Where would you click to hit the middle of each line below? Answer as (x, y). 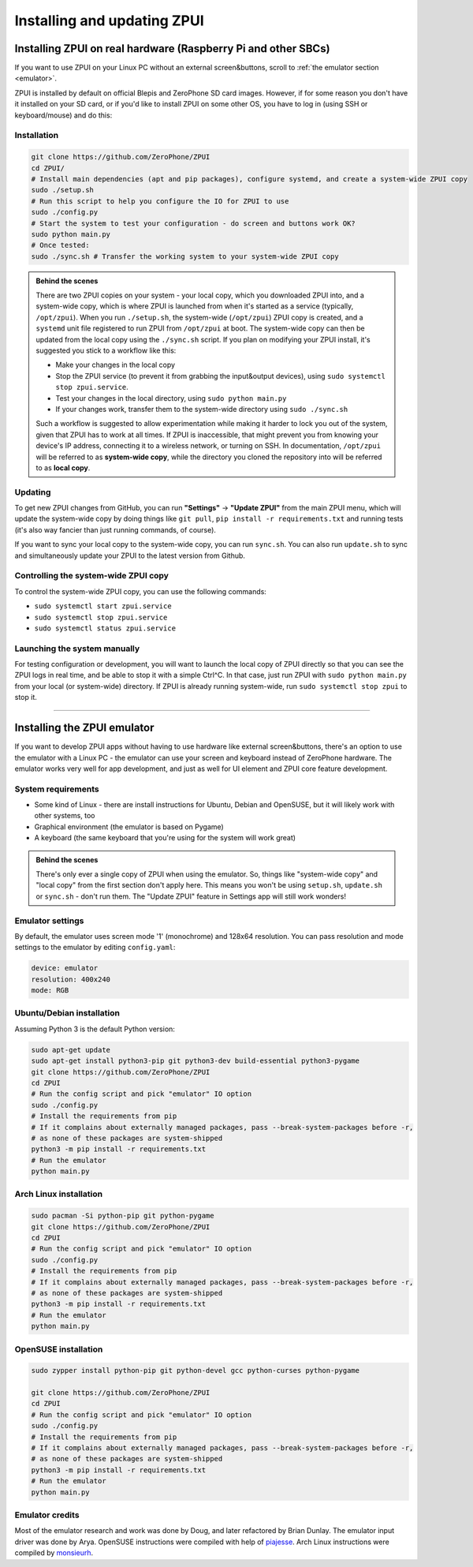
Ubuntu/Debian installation (67, 1013)
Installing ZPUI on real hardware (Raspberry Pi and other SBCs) (172, 49)
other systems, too (65, 816)
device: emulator (65, 968)
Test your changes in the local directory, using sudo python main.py (171, 398)
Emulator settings (49, 921)
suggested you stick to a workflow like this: (106, 350)
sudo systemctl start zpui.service (103, 606)
